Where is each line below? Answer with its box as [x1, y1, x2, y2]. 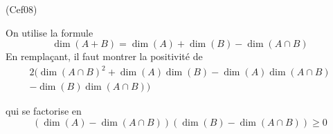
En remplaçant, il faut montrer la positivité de [6, 49, 203, 64]
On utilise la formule [6, 25, 93, 39]
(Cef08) [6, 2, 37, 16]
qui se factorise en [6, 104, 82, 118]
